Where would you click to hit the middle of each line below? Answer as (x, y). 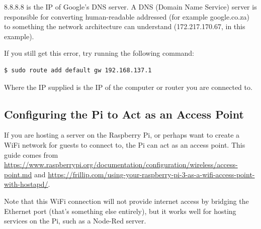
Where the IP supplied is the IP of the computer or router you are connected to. (128, 87)
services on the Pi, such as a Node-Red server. (75, 221)
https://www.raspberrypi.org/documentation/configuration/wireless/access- (121, 164)
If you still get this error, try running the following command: (99, 53)
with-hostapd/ (26, 184)
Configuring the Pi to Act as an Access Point (124, 114)
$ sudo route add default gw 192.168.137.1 (78, 70)
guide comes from (31, 154)
